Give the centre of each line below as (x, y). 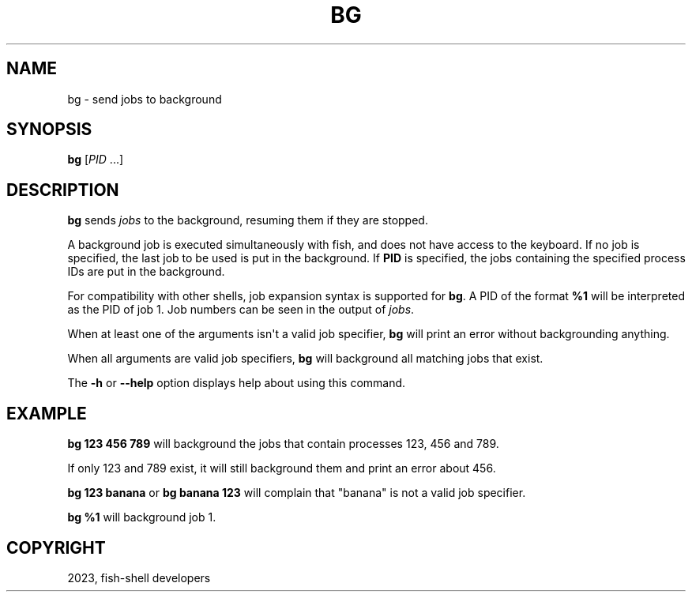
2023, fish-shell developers (139, 577)
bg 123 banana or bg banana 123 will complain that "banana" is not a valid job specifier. (297, 493)
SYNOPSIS (49, 130)
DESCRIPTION (63, 190)
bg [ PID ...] (96, 160)
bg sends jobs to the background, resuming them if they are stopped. (248, 220)
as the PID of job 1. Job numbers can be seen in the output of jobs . (241, 310)
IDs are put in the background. (146, 272)
